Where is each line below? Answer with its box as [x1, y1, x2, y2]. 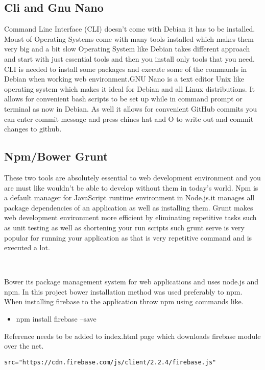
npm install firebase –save [16, 313, 97, 324]
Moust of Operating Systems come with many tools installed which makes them [4, 33, 254, 44]
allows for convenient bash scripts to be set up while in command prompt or [4, 93, 243, 104]
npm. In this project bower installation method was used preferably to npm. [4, 286, 243, 297]
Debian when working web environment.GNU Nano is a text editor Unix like [4, 73, 244, 84]
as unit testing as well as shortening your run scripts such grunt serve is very [4, 222, 245, 232]
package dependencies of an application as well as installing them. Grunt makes [4, 202, 253, 213]
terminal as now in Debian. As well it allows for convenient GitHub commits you [4, 103, 257, 114]
